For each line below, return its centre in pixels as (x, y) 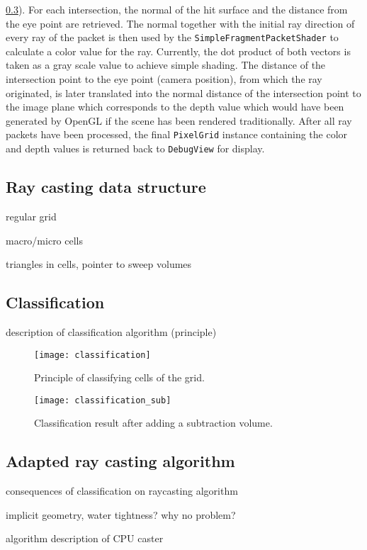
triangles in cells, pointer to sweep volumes (99, 264)
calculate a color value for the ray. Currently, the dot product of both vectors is (178, 51)
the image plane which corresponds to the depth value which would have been (175, 107)
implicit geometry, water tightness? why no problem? (121, 514)
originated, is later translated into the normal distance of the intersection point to (183, 92)
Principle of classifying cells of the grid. (119, 377)
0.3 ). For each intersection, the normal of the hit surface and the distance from (177, 9)
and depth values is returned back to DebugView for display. (135, 148)
